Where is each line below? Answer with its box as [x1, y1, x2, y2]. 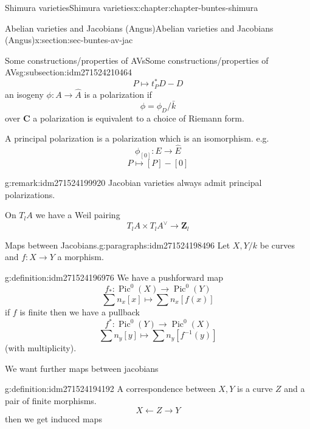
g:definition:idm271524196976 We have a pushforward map [5, 270, 224, 283]
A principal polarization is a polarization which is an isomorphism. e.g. [5, 132, 269, 145]
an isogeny [5, 88, 44, 101]
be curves [260, 238, 295, 251]
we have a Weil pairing [35, 208, 120, 221]
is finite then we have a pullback [19, 306, 140, 318]
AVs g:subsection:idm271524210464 [5, 66, 133, 78]
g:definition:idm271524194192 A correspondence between [5, 382, 216, 395]
